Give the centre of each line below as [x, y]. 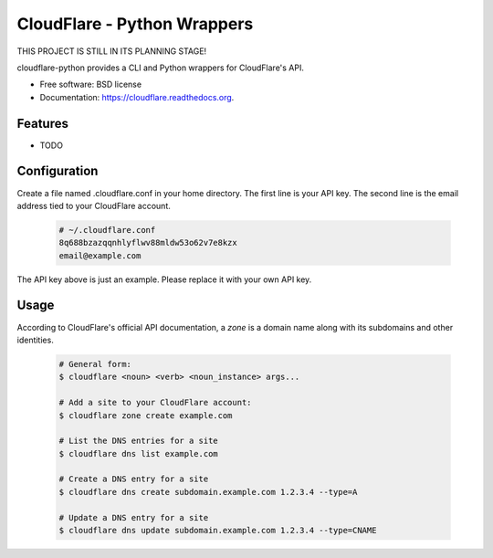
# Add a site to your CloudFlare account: [155, 403]
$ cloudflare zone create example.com [146, 415]
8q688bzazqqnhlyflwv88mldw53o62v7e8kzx [148, 243]
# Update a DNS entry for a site [134, 517]
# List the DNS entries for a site [138, 441]
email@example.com [100, 255]
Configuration [58, 171]
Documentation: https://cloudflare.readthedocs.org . [137, 97]
